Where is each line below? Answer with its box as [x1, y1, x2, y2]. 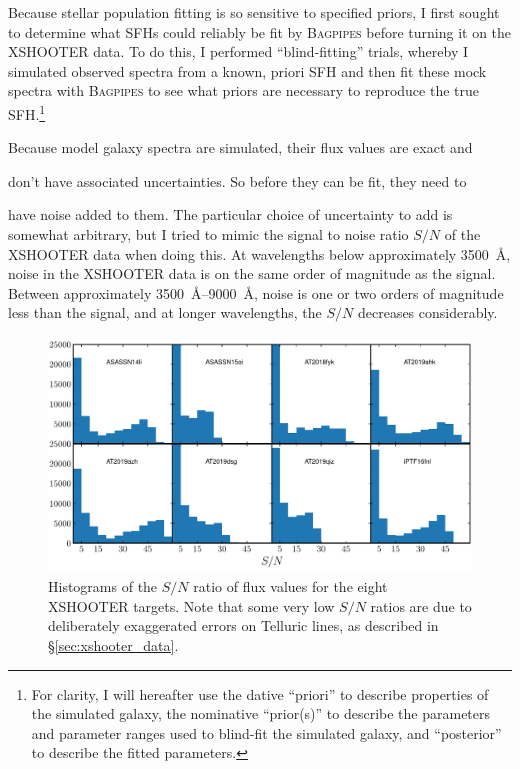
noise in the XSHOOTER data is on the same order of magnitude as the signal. [8, 263, 496, 284]
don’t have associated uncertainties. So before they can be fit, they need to [8, 170, 467, 191]
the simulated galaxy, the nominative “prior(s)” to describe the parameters [31, 703, 491, 724]
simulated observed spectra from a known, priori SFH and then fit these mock [8, 60, 487, 81]
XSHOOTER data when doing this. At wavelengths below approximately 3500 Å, [8, 243, 511, 264]
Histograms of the [48, 576, 158, 597]
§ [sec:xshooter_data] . [48, 634, 179, 655]
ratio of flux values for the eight [193, 576, 388, 597]
